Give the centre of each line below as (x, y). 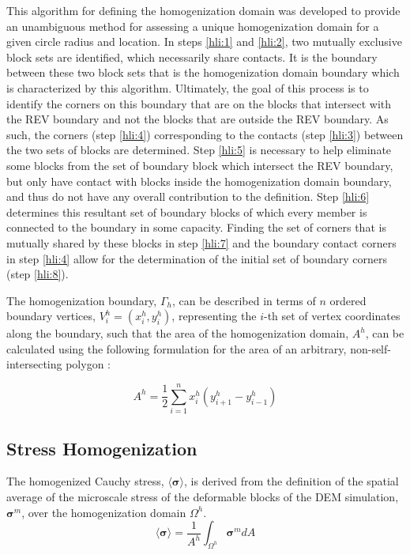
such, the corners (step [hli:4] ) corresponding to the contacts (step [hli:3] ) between (205, 134)
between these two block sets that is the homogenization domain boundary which (203, 72)
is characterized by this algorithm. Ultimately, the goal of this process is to (188, 87)
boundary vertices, (51, 316)
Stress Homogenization (102, 448)
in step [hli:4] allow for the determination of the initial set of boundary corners (197, 258)
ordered (348, 300)
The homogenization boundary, (82, 300)
